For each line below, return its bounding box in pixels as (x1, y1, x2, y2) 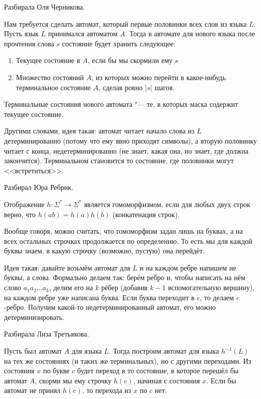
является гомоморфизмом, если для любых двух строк (84, 198, 250, 209)
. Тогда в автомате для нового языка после (125, 28, 255, 39)
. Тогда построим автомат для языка (108, 346, 219, 356)
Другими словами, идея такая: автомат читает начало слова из (4, 125, 194, 136)
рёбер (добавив (101, 282, 148, 293)
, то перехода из (82, 385, 132, 395)
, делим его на (49, 282, 93, 293)
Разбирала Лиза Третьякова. (4, 328, 89, 339)
